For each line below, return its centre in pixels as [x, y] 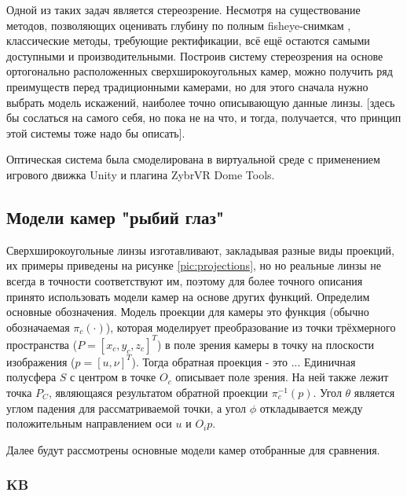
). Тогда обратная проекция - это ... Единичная [244, 361]
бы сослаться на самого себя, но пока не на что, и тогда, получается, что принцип [204, 118]
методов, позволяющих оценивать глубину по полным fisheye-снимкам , [179, 25]
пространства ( [42, 344]
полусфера [31, 377]
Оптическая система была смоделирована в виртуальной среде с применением [193, 159]
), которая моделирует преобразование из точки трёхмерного [251, 327]
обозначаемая [38, 327]
